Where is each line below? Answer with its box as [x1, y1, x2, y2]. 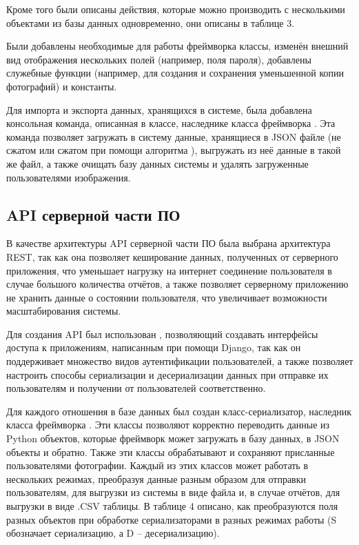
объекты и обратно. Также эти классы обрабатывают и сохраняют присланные [6, 444, 335, 459]
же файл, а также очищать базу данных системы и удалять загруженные [6, 156, 309, 170]
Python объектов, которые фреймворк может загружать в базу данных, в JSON [6, 431, 340, 446]
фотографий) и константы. [6, 79, 117, 93]
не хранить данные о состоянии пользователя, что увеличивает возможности [6, 290, 327, 304]
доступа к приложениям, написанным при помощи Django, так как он [6, 340, 301, 355]
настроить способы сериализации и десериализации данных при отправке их [6, 367, 329, 381]
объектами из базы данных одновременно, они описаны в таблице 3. [6, 15, 295, 30]
